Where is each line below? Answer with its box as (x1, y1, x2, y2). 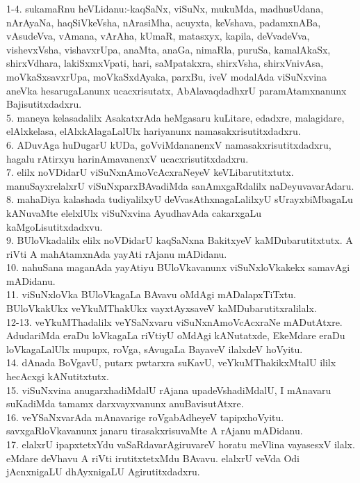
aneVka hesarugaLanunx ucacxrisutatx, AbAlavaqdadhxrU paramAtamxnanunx (6, 83, 347, 97)
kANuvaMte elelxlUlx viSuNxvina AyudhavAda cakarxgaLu (6, 205, 262, 220)
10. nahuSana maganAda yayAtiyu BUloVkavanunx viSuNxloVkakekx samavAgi (6, 260, 350, 275)
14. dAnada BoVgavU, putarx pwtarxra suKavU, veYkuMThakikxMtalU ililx (6, 355, 336, 370)
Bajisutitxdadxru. (6, 97, 82, 111)
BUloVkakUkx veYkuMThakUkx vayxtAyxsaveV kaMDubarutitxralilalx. (6, 301, 317, 316)
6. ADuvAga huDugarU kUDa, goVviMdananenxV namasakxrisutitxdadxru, (6, 137, 332, 152)
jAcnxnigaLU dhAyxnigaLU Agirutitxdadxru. (6, 464, 200, 479)
